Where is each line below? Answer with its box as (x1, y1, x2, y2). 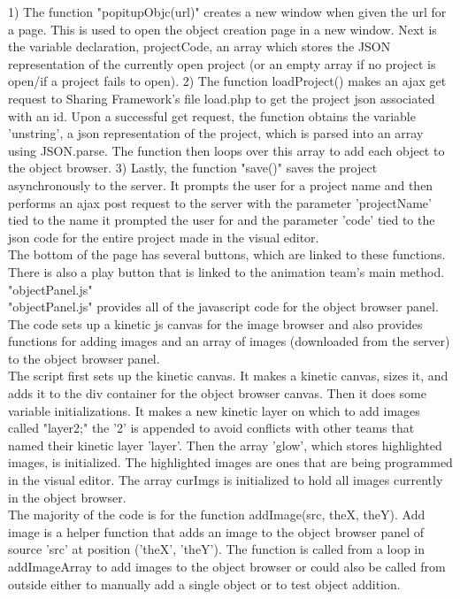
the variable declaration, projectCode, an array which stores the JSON (8, 37, 391, 56)
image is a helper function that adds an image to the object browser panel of (8, 522, 425, 541)
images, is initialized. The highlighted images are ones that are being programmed (8, 453, 453, 472)
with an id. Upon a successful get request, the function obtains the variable (8, 106, 416, 125)
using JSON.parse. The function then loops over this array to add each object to (8, 141, 445, 159)
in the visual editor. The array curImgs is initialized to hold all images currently (8, 471, 443, 489)
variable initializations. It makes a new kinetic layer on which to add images (8, 401, 420, 419)
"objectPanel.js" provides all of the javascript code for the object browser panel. (8, 297, 439, 316)
